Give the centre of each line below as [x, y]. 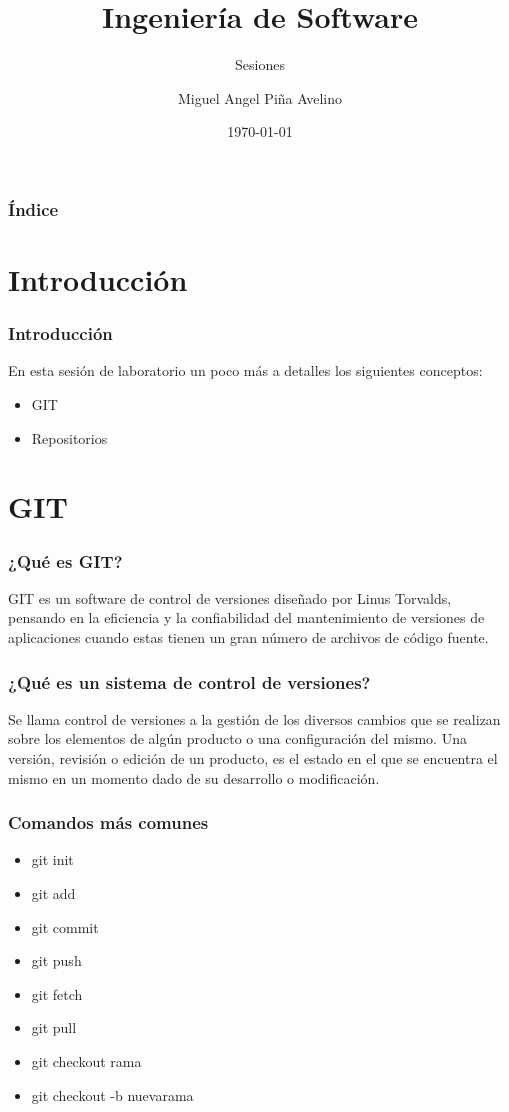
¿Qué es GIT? [65, 560]
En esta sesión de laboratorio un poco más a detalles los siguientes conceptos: [245, 370]
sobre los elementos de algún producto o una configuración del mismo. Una [237, 738]
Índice [33, 208]
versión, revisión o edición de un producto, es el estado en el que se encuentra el [253, 757]
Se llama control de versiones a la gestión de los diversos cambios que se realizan [254, 718]
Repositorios [69, 437]
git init [52, 859]
